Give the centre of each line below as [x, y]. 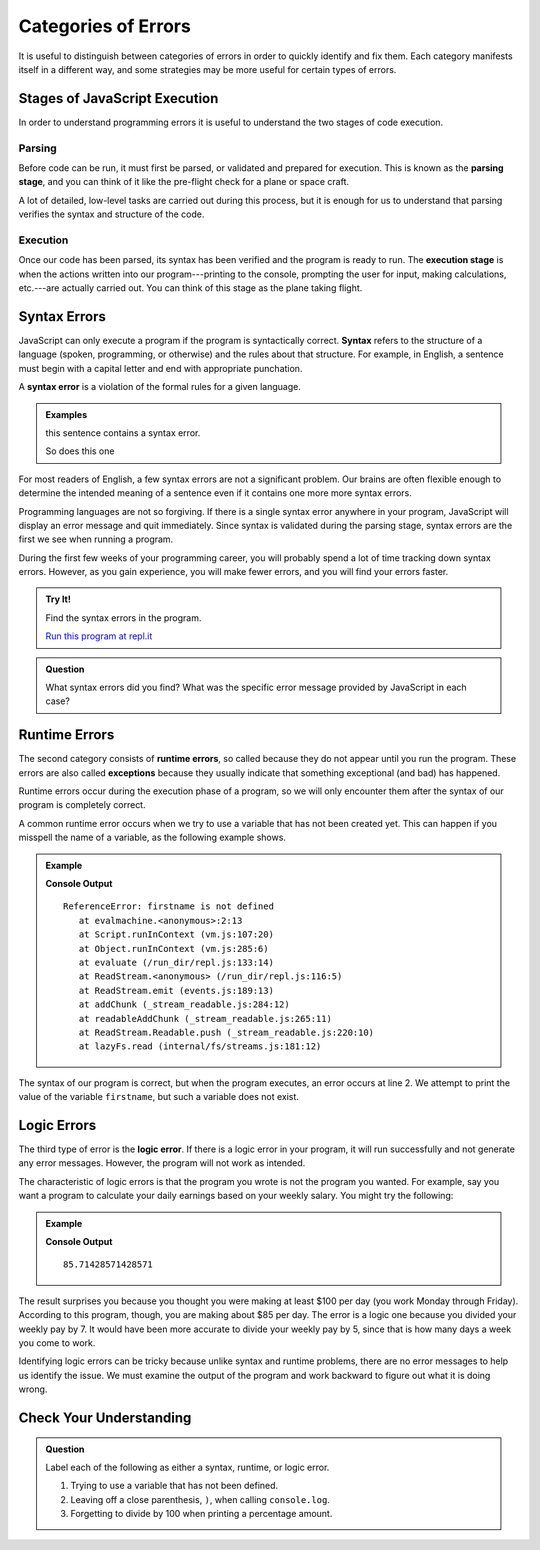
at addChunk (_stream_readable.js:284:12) [184, 1004]
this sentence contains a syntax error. [123, 432]
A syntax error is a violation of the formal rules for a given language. [160, 387]
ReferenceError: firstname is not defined [169, 906]
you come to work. [57, 1342]
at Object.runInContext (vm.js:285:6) [173, 948]
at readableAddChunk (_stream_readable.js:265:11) [205, 1018]
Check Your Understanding [105, 1417]
